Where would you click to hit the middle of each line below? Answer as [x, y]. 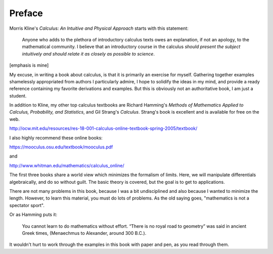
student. [18, 95]
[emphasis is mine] [29, 65]
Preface [26, 13]
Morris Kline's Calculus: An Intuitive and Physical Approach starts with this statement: [99, 28]
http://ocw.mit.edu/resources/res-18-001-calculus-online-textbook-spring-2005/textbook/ [103, 128]
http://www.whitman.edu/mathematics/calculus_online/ [67, 165]
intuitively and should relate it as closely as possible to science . [88, 54]
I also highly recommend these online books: [56, 138]
